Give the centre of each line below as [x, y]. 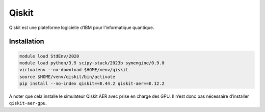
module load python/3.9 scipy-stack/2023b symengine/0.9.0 [92, 63]
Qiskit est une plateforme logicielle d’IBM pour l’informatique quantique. [82, 28]
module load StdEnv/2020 [49, 56]
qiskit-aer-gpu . [28, 103]
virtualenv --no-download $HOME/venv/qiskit [74, 70]
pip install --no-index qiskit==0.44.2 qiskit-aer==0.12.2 [92, 84]
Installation [26, 42]
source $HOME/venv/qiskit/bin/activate [67, 77]
